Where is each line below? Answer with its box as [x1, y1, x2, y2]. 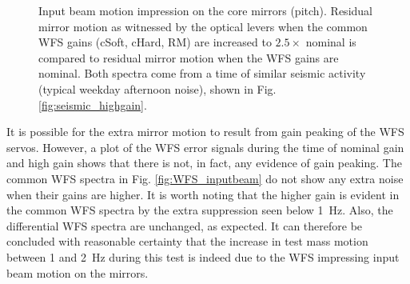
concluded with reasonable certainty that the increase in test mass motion [6, 233, 368, 250]
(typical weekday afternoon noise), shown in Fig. [38, 80, 277, 97]
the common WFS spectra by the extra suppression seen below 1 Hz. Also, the [6, 202, 393, 218]
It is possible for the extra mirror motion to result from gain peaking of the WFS [6, 123, 404, 140]
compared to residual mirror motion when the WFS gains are [38, 49, 339, 66]
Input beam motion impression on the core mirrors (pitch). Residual [38, 2, 372, 18]
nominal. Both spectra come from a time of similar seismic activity [38, 65, 366, 82]
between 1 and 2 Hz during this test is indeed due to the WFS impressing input [6, 248, 400, 265]
